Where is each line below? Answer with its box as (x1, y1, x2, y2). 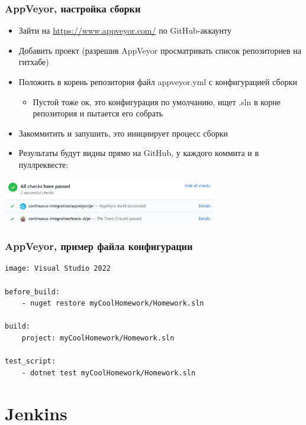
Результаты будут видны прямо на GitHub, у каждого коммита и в (18, 147, 259, 159)
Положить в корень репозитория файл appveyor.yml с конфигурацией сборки (18, 76, 297, 87)
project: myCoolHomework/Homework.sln (21, 334, 175, 343)
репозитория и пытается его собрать (33, 107, 163, 119)
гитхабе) (18, 56, 49, 68)
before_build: (5, 287, 60, 296)
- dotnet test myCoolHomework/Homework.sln (21, 368, 196, 377)
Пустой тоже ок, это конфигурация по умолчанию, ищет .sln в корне (33, 95, 281, 108)
